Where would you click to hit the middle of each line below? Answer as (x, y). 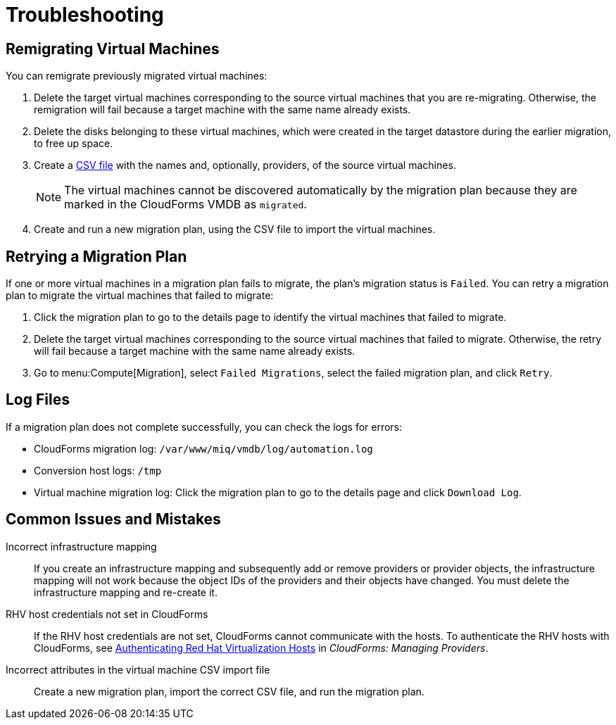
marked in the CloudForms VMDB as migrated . (186, 204)
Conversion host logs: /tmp (98, 470)
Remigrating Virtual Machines (113, 49)
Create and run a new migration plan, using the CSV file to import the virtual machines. (235, 229)
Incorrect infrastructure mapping (81, 546)
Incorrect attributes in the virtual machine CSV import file (138, 669)
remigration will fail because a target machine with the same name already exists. (222, 110)
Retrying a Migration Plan (96, 256)
